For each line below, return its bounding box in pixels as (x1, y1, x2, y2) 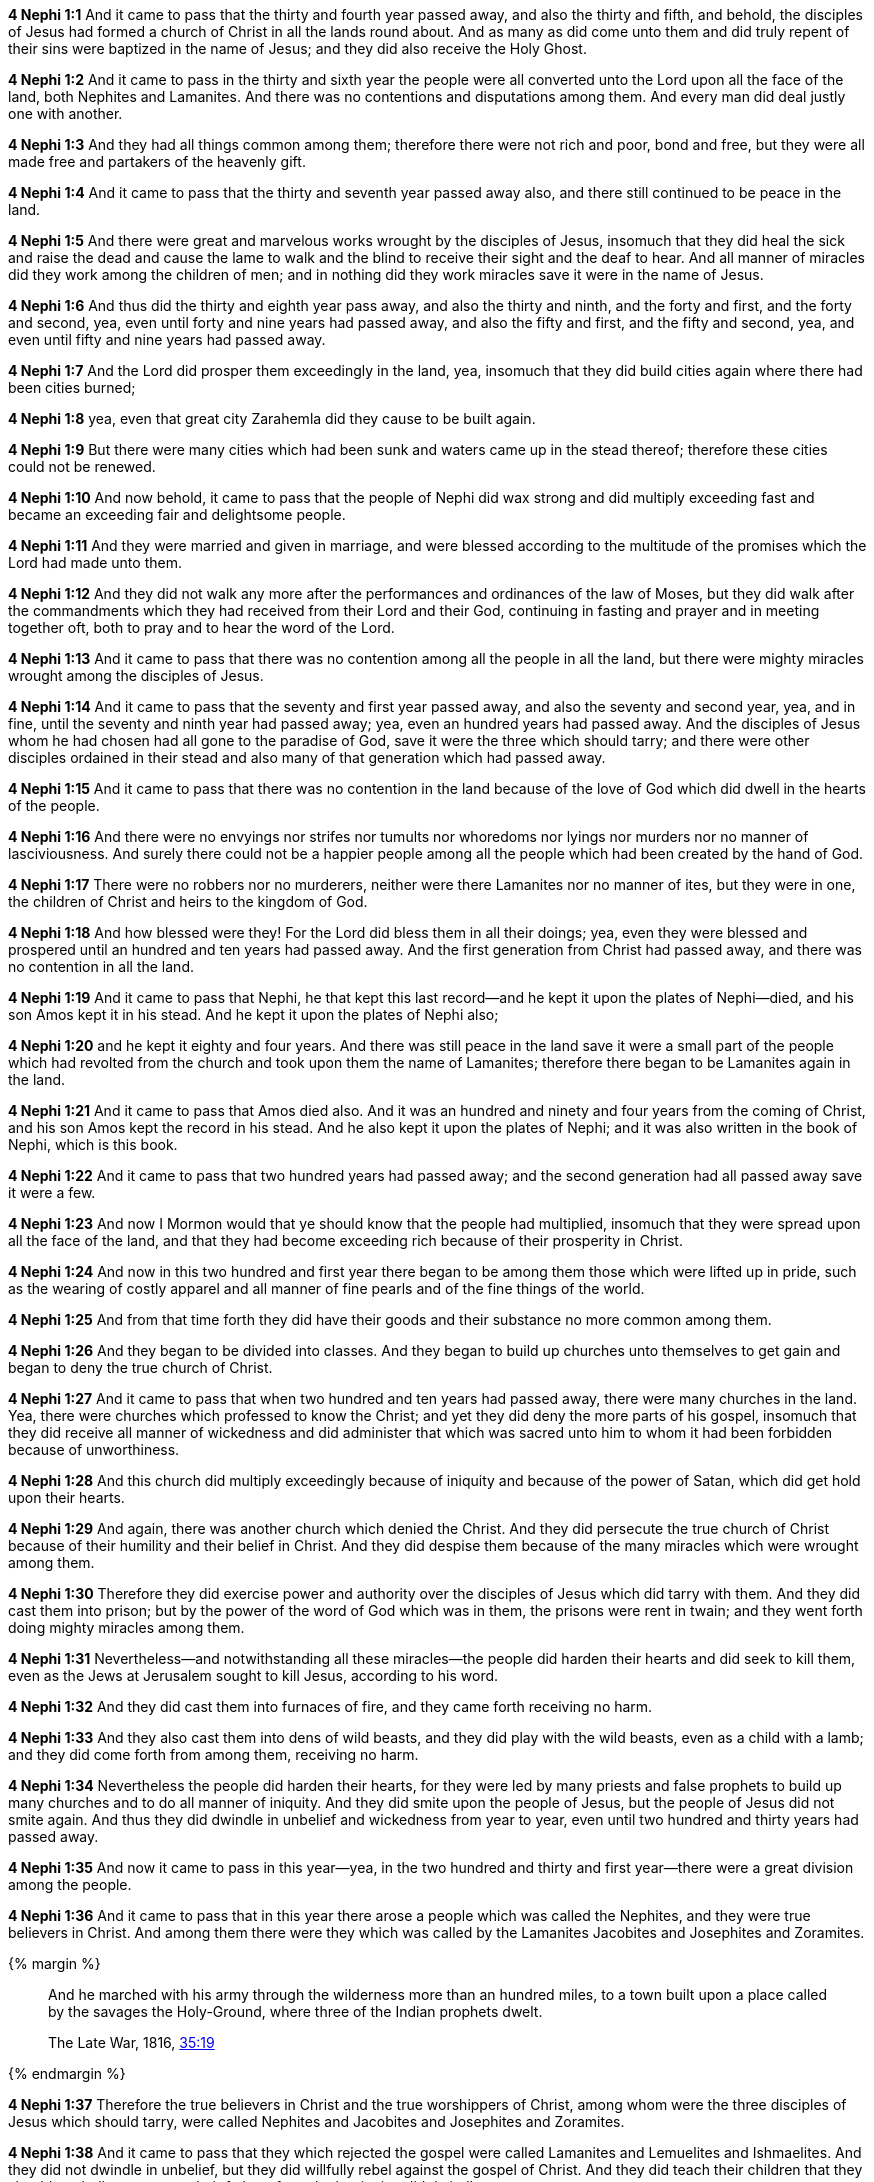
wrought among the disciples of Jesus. (8, 667, 264, 684)
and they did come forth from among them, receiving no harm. (8, 1746, 419, 1763)
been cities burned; (8, 379, 136, 396)
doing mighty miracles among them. (8, 1619, 245, 1636)
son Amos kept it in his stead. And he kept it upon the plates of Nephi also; (8, 1006, 499, 1023)
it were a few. (8, 1184, 96, 1201)
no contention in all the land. (8, 958, 194, 975)
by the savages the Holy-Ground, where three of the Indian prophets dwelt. (48, 2003, 543, 2020)
